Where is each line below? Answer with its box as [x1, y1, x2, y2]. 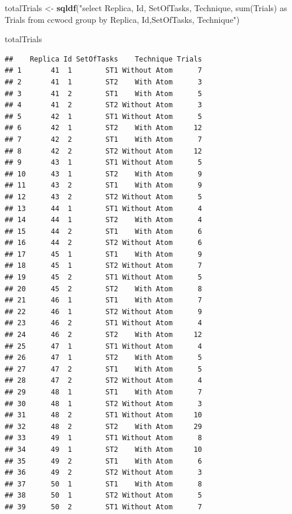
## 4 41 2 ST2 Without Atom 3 [5, 101, 202, 110]
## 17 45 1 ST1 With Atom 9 [5, 250, 202, 258]
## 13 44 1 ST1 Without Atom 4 [5, 204, 202, 213]
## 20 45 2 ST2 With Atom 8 [5, 284, 202, 293]
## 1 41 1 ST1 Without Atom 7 [5, 66, 202, 75]
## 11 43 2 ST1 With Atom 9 [5, 181, 202, 190]
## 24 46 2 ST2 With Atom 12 [5, 331, 202, 339]
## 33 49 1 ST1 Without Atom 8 [5, 434, 202, 442]
